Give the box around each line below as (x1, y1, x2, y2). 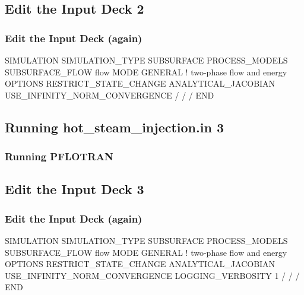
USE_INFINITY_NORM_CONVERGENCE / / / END (5, 88, 214, 101)
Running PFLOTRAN (5, 149, 113, 164)
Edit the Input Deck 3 (5, 180, 144, 198)
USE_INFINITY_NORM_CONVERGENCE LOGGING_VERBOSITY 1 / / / (5, 269, 300, 281)
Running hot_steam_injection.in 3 (5, 118, 224, 136)
